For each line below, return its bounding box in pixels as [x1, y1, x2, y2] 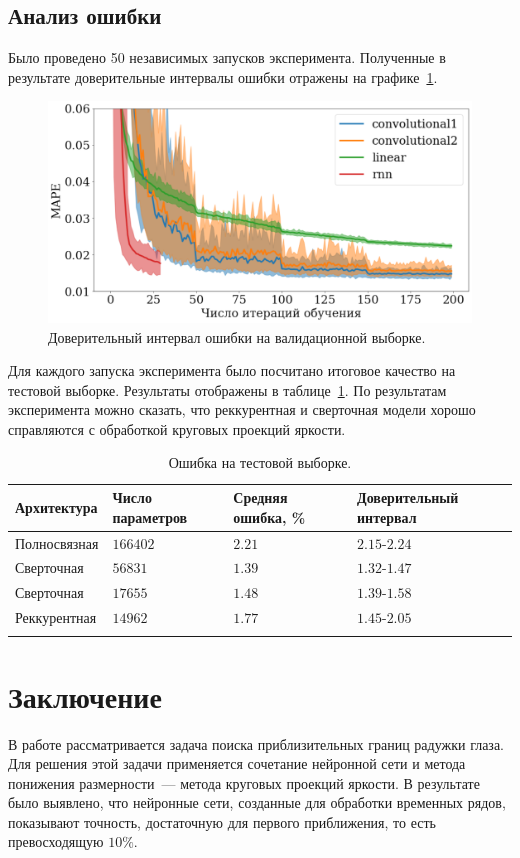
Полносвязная [15, 532, 99, 553]
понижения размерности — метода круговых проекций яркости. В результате [8, 772, 480, 793]
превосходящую [8, 831, 104, 852]
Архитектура [15, 496, 98, 517]
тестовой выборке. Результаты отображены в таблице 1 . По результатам [8, 379, 447, 400]
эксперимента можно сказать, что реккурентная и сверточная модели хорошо [8, 399, 476, 420]
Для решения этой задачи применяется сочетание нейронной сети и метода [8, 753, 466, 774]
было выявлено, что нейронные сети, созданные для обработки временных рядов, [8, 792, 506, 813]
